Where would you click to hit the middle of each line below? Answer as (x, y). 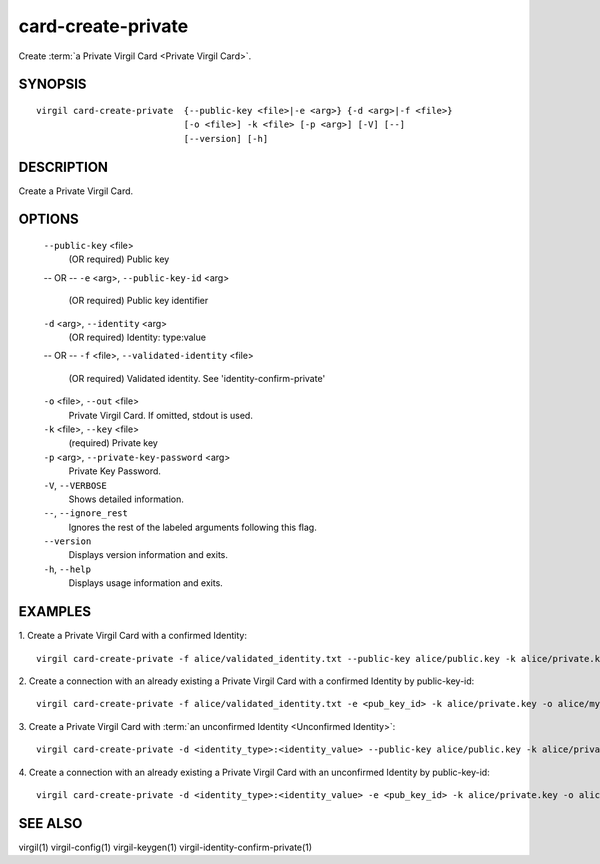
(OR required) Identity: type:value (137, 337)
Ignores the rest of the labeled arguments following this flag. (192, 527)
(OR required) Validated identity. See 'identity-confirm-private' (197, 378)
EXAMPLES (55, 611)
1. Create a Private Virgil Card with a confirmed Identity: (132, 636)
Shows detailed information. (126, 499)
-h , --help (67, 569)
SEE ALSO (50, 823)
